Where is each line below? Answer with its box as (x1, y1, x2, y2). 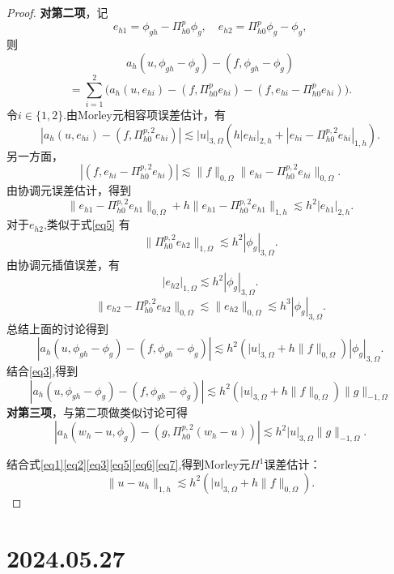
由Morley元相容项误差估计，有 (66, 105, 226, 122)
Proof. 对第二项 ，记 (6, 4, 108, 20)
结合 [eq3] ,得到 (6, 362, 78, 379)
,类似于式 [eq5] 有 (43, 216, 130, 233)
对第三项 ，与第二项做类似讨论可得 (6, 403, 188, 420)
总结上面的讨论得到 (6, 319, 108, 336)
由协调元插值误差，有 (6, 255, 120, 272)
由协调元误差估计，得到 (6, 181, 131, 198)
